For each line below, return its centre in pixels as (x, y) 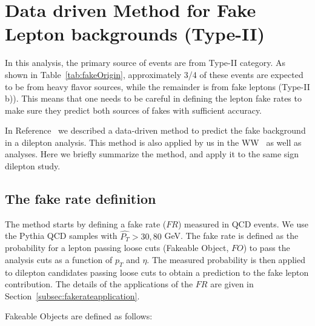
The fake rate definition (81, 199)
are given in (232, 284)
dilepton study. (33, 166)
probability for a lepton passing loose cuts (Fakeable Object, (117, 248)
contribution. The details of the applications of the (99, 284)
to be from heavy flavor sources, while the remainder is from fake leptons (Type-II (157, 86)
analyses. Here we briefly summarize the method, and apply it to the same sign (152, 154)
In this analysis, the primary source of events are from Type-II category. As (145, 63)
